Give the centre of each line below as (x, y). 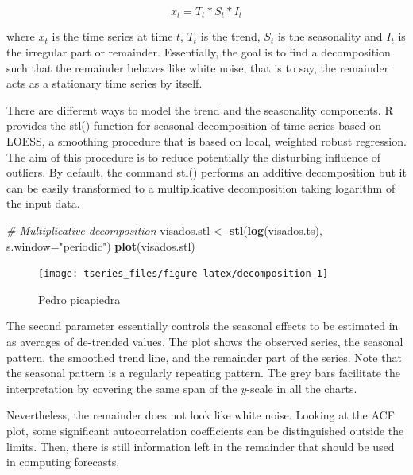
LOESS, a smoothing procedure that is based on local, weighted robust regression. (206, 141)
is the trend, (230, 36)
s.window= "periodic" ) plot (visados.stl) (101, 245)
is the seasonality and (330, 36)
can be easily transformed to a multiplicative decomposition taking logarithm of (201, 187)
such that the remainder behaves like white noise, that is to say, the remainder (198, 67)
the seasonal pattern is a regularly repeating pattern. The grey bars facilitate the (204, 373)
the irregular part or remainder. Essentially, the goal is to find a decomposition (199, 52)
